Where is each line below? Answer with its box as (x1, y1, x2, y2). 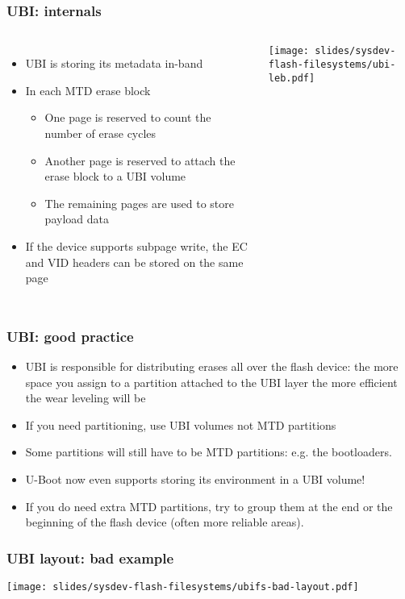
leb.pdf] (268, 72, 315, 84)
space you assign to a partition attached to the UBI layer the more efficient (25, 373, 398, 390)
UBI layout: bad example (6, 547, 174, 568)
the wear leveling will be (25, 389, 146, 406)
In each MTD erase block (25, 81, 151, 98)
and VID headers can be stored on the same (25, 253, 244, 270)
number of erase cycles (44, 125, 157, 141)
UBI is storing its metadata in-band (25, 55, 203, 72)
